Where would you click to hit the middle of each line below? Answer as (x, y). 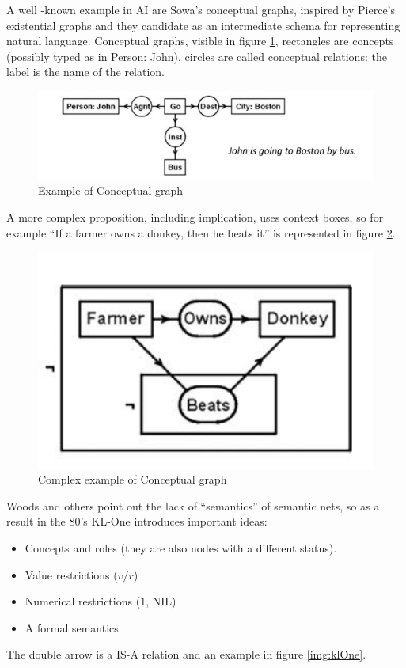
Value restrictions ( (71, 574)
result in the (36, 521)
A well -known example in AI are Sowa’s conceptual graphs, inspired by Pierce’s (201, 9)
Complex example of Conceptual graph (133, 479)
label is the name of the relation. (86, 72)
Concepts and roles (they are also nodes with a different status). (181, 547)
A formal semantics (72, 627)
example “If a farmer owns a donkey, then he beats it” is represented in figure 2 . (201, 232)
